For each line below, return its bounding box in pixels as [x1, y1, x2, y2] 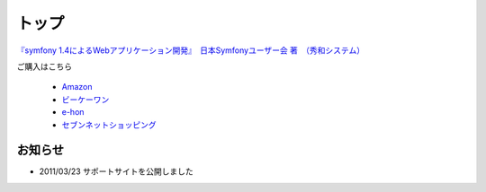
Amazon [61, 82, 93, 92]
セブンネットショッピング [61, 119, 157, 130]
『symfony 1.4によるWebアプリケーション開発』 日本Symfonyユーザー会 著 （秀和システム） [16, 45, 364, 56]
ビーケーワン [61, 94, 110, 105]
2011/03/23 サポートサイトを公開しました [39, 166, 193, 177]
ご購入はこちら [16, 61, 72, 72]
